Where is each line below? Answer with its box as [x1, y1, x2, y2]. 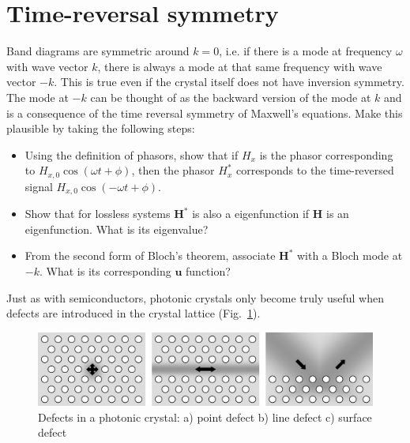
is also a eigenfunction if [192, 205, 310, 222]
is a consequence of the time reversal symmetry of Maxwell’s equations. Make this [6, 104, 403, 121]
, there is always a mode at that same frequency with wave [97, 58, 382, 74]
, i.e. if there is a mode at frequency [219, 43, 393, 59]
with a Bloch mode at [296, 247, 403, 264]
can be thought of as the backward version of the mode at [90, 88, 371, 105]
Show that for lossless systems [24, 205, 171, 222]
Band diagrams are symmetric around [6, 43, 190, 59]
